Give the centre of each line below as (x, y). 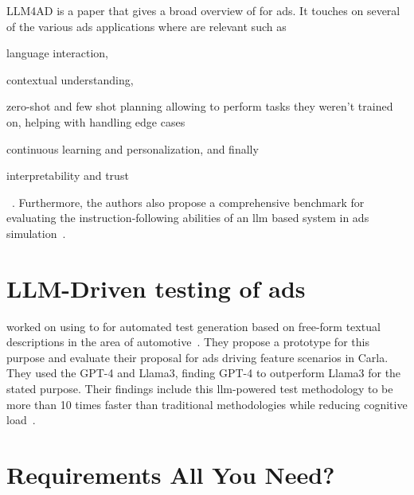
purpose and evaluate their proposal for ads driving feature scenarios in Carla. (197, 357)
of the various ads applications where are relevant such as (146, 26)
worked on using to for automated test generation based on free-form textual (193, 326)
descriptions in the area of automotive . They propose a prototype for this (188, 342)
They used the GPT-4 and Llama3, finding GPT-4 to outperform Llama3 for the (204, 373)
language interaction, (58, 53)
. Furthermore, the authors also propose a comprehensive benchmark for (188, 202)
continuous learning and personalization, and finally (133, 148)
